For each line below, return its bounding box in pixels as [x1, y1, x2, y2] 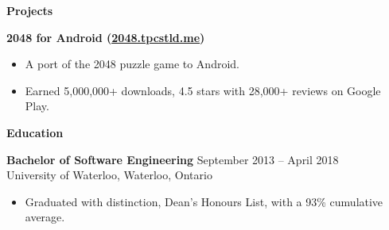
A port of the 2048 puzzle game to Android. [25, 56, 239, 72]
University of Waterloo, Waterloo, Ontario [6, 167, 212, 183]
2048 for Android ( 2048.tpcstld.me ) [6, 29, 205, 45]
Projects [6, 2, 53, 18]
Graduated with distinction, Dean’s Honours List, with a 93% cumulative [25, 193, 383, 209]
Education [6, 124, 64, 140]
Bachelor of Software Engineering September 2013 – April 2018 [6, 151, 339, 167]
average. [25, 209, 65, 225]
